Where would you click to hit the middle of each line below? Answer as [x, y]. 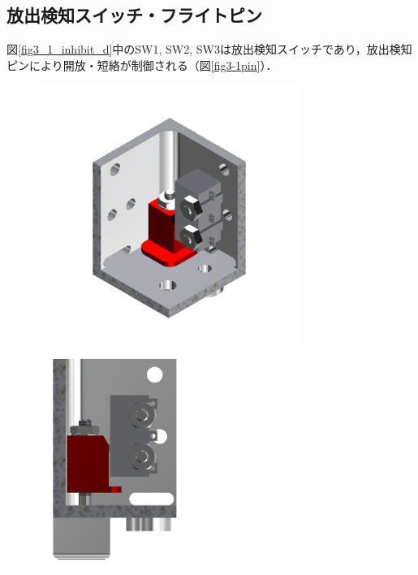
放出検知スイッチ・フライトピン [134, 15]
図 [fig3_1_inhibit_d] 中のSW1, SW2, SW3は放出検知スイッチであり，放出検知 [209, 49]
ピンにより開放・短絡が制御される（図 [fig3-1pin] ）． [142, 65]
